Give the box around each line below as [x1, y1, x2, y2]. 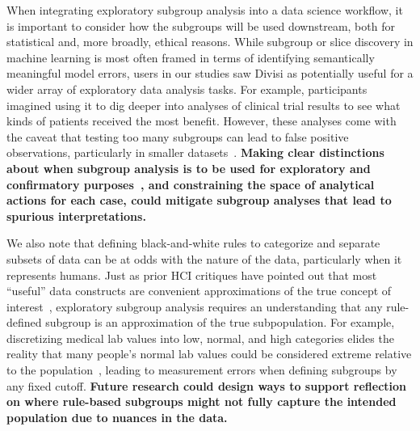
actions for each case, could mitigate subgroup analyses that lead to [6, 192, 392, 209]
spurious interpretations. [6, 207, 146, 224]
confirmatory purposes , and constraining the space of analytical [6, 175, 375, 192]
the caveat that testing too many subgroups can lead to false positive [6, 128, 349, 145]
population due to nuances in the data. [6, 408, 228, 425]
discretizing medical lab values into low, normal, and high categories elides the [6, 329, 394, 346]
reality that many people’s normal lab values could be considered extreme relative [6, 345, 412, 362]
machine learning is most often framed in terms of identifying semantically [6, 49, 375, 65]
